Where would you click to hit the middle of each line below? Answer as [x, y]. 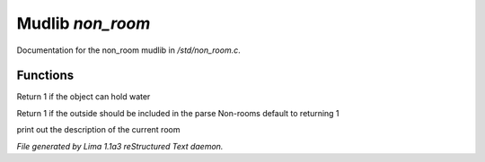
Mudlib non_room [84, 23]
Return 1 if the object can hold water [84, 97]
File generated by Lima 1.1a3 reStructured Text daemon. [120, 146]
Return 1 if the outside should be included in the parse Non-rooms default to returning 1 [178, 113]
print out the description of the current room [98, 130]
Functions [45, 76]
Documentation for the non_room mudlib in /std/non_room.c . [129, 50]
